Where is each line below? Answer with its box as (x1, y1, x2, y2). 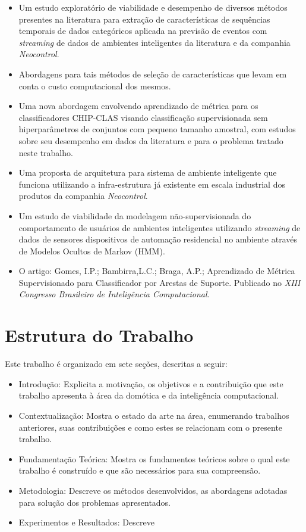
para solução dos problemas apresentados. (18, 496, 171, 508)
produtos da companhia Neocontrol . (18, 189, 148, 202)
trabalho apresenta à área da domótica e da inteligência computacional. (18, 389, 279, 402)
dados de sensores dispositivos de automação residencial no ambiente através (18, 233, 297, 245)
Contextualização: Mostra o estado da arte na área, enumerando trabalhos (18, 409, 289, 421)
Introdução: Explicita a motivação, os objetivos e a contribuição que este (18, 377, 283, 390)
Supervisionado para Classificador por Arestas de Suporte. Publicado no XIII (18, 276, 301, 288)
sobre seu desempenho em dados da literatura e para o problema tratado (18, 134, 283, 147)
